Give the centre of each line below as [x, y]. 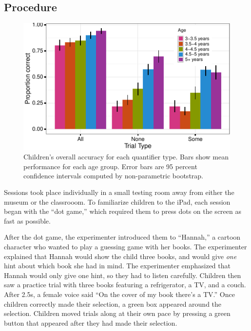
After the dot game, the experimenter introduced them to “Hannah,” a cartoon [122, 237]
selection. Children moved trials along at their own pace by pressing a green [117, 313]
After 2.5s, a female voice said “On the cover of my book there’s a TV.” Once [119, 294]
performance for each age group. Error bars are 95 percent [110, 166]
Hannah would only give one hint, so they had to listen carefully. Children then [123, 275]
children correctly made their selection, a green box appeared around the [113, 304]
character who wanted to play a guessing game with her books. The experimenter [125, 247]
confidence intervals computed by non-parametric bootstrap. [113, 176]
